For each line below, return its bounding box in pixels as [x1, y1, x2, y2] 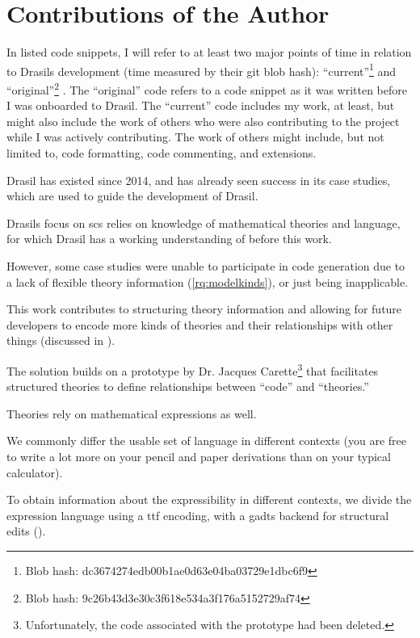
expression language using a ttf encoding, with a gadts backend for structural [6, 506, 389, 523]
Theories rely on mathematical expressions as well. [6, 405, 257, 422]
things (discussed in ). [6, 332, 115, 349]
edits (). [6, 523, 46, 539]
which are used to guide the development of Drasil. [6, 187, 258, 204]
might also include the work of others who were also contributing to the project [6, 112, 400, 129]
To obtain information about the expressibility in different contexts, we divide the [6, 491, 412, 508]
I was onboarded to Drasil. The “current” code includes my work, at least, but [6, 97, 395, 114]
